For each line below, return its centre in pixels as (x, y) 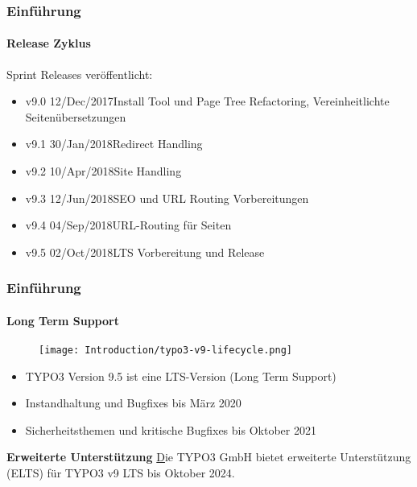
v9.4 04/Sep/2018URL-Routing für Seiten (128, 225)
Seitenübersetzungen (76, 116)
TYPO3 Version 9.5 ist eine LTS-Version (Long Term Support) (181, 376)
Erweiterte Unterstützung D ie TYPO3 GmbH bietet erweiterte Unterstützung (209, 457)
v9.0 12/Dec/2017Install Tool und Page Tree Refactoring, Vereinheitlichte (207, 101)
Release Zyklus (49, 43)
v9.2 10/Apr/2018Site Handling (103, 171)
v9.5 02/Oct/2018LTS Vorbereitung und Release (145, 252)
